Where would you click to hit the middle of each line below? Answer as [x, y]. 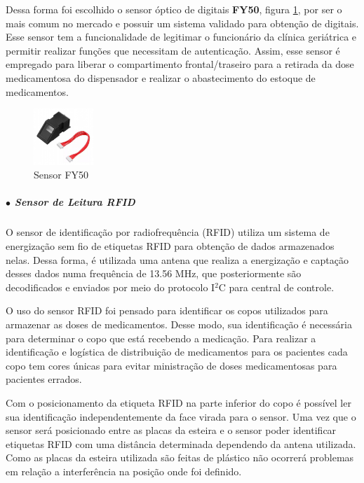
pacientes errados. [44, 379]
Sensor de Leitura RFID [75, 202]
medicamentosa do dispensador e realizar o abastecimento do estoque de [161, 77]
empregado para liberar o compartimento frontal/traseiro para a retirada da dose [180, 64]
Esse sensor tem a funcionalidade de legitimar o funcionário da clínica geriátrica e [181, 37]
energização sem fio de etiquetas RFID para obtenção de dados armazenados [170, 246]
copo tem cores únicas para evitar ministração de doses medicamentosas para [171, 365]
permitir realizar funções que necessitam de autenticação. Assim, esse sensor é [173, 50]
